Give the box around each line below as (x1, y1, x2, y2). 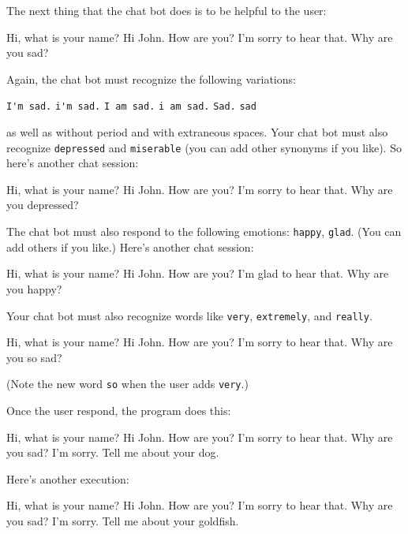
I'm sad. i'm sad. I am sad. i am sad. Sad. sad (6, 101, 256, 113)
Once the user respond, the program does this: (6, 402, 231, 418)
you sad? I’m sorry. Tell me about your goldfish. (6, 512, 239, 528)
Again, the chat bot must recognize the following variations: (6, 70, 296, 87)
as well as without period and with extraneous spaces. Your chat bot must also (6, 124, 388, 140)
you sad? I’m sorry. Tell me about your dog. (6, 444, 219, 461)
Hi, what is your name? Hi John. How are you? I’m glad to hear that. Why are (6, 265, 389, 282)
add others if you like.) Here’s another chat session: (6, 238, 254, 255)
